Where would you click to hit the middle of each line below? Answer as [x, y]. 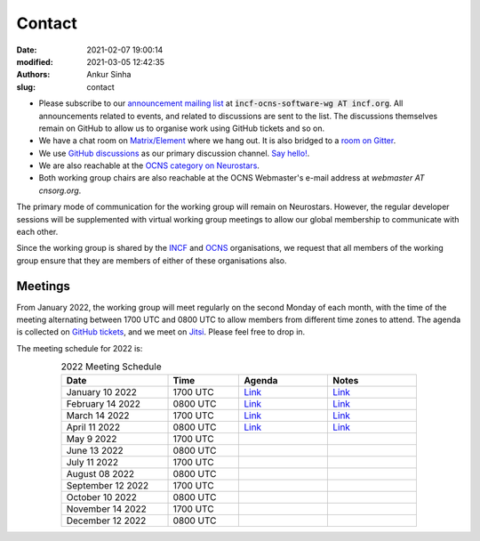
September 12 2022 [108, 485]
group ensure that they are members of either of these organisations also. [152, 260]
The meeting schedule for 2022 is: [80, 348]
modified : [35, 61]
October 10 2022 [101, 497]
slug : [26, 87]
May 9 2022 [92, 439]
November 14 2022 [106, 509]
